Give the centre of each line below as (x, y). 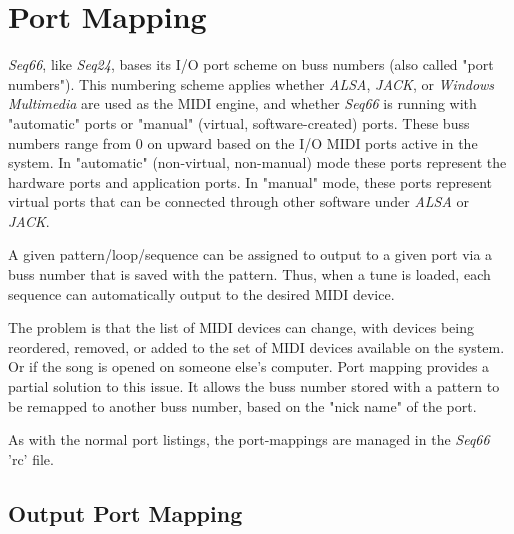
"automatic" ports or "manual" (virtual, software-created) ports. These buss (239, 122)
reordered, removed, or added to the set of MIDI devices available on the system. (256, 346)
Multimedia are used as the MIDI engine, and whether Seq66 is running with (242, 103)
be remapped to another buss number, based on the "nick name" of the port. (242, 405)
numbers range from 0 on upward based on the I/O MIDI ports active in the (243, 142)
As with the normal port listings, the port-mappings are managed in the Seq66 (249, 439)
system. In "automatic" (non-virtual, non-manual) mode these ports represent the (257, 162)
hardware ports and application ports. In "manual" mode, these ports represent (250, 181)
